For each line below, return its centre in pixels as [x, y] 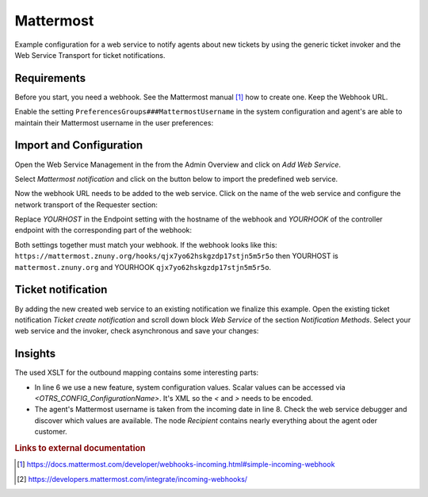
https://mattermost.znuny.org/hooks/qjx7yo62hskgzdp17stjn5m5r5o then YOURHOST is [176, 256]
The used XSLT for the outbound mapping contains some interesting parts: [137, 372]
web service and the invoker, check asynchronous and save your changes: [137, 331]
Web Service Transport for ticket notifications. [90, 55]
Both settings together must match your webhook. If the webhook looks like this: [146, 245]
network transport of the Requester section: [86, 204]
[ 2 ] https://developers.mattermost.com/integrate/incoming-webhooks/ [132, 479]
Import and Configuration [79, 146]
